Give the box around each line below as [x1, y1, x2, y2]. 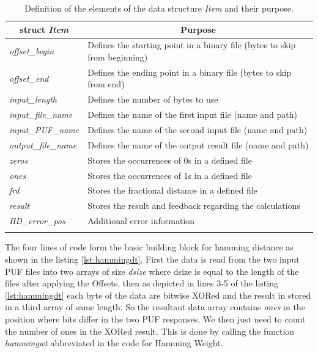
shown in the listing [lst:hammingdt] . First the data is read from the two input [5, 253, 300, 265]
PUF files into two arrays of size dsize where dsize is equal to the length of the [5, 264, 299, 277]
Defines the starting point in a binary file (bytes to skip [87, 38, 296, 51]
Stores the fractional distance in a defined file [87, 184, 257, 197]
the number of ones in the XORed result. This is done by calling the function [5, 324, 295, 337]
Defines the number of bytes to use [87, 93, 218, 106]
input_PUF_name [9, 123, 79, 136]
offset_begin [9, 45, 54, 57]
